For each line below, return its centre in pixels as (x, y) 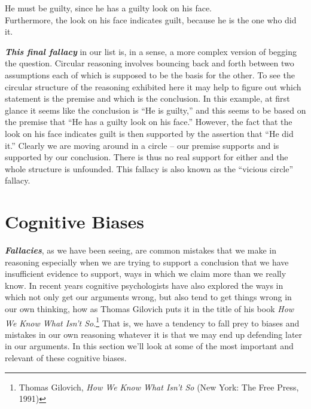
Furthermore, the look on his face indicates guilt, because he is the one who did (151, 19)
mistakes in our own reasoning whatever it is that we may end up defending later (154, 334)
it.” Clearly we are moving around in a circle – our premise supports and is (142, 145)
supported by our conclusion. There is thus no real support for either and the (147, 157)
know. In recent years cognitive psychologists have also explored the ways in (144, 285)
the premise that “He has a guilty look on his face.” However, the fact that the (149, 122)
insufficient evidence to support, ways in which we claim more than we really (146, 274)
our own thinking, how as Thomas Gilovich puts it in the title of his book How (150, 309)
